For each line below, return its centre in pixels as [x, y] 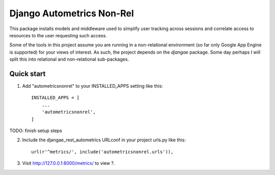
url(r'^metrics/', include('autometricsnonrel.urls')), [102, 152]
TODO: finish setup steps [36, 131]
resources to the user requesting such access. [58, 35]
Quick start [28, 74]
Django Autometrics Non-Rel [72, 13]
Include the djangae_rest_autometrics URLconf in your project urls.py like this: [104, 140]
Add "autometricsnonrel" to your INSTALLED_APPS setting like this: [92, 86]
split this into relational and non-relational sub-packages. [69, 59]
